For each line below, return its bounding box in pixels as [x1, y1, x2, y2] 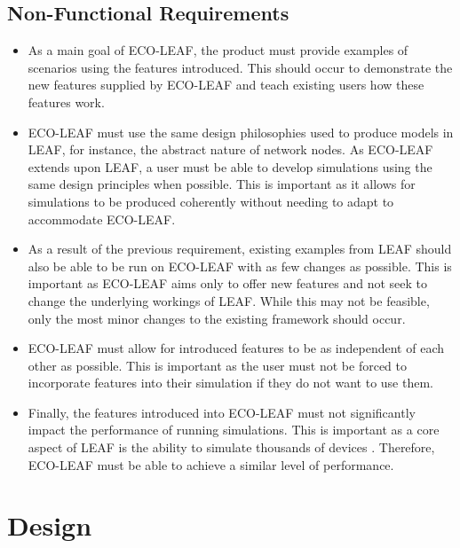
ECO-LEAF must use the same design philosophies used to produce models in [28, 122, 454, 141]
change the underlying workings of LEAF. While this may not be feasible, [28, 291, 430, 309]
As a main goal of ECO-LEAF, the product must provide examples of [28, 41, 408, 59]
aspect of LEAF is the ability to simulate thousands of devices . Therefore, [28, 438, 435, 457]
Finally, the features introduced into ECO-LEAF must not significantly [28, 403, 416, 421]
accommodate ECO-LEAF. [28, 209, 176, 228]
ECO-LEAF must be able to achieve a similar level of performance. [28, 455, 394, 474]
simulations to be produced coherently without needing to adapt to [28, 192, 394, 210]
